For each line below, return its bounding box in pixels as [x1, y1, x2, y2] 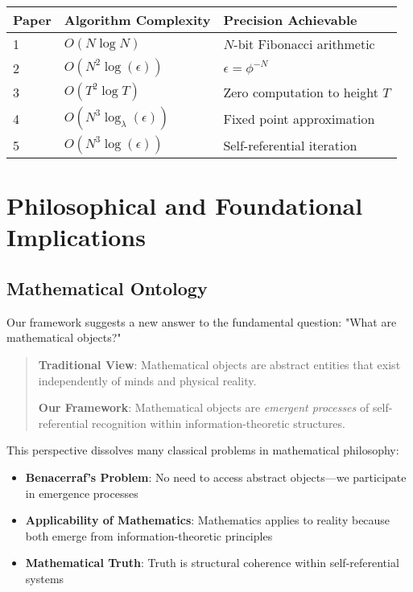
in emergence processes [25, 484, 138, 501]
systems [25, 569, 64, 586]
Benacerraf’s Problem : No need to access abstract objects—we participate [25, 468, 407, 485]
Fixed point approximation [223, 109, 375, 128]
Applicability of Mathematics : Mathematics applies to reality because [25, 512, 390, 528]
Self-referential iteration [223, 135, 357, 154]
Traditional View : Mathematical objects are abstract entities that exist [38, 356, 401, 372]
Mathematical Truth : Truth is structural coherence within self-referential [25, 554, 399, 571]
